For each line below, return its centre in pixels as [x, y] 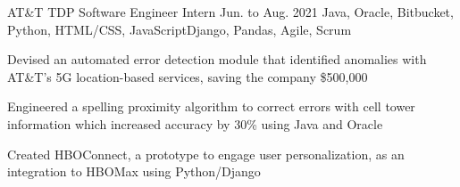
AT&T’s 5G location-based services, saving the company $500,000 [188, 76]
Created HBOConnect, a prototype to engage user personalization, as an [206, 154]
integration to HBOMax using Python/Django [134, 171]
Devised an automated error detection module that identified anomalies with [217, 59]
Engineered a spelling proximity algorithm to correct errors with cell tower [211, 106]
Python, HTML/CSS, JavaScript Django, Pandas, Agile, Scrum [180, 29]
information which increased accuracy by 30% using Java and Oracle [195, 123]
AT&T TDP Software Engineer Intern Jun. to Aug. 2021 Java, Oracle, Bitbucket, [230, 12]
